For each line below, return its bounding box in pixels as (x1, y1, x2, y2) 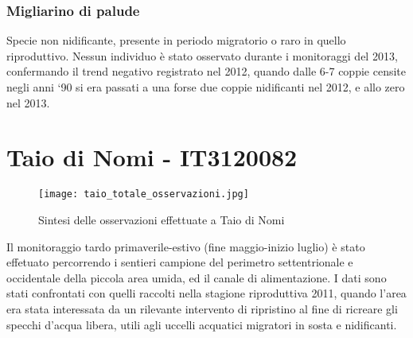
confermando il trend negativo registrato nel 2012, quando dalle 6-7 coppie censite (6, 63, 406, 80)
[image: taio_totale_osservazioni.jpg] (38, 188, 249, 200)
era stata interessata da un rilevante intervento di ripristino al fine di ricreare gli (6, 300, 398, 317)
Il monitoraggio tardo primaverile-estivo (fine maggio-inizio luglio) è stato (6, 238, 365, 254)
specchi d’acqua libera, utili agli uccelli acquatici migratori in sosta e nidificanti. (6, 316, 397, 332)
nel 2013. (6, 94, 50, 111)
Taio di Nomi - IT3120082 (6, 141, 298, 173)
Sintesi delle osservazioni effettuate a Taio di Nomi (38, 211, 285, 227)
